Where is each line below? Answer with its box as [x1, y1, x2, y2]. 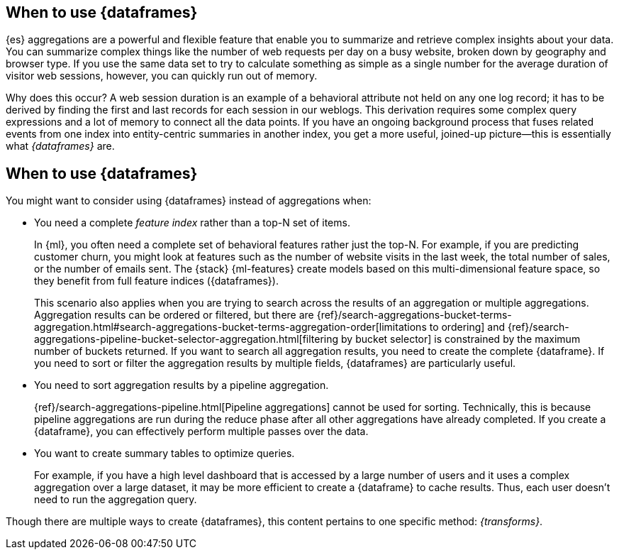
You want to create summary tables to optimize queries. [34, 447, 295, 460]
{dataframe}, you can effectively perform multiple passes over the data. [34, 425, 369, 438]
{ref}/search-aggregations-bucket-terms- [316, 309, 512, 322]
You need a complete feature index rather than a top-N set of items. [34, 216, 350, 229]
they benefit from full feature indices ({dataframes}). [34, 275, 279, 287]
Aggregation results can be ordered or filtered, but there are [34, 309, 314, 322]
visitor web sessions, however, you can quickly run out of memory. [6, 70, 318, 82]
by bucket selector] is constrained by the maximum [341, 333, 581, 346]
